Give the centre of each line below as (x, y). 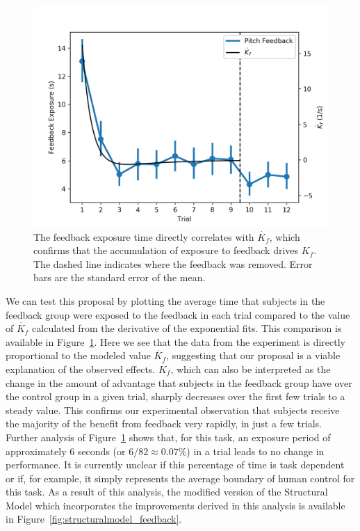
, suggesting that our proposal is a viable (253, 355)
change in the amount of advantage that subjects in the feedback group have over (179, 382)
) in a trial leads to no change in (255, 451)
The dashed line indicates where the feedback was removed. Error (173, 263)
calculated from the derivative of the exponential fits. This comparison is (187, 328)
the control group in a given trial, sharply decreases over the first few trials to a (175, 396)
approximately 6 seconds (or (66, 451)
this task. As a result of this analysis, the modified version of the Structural (167, 492)
